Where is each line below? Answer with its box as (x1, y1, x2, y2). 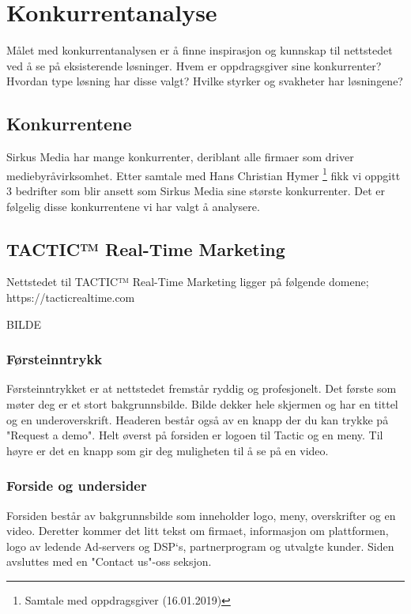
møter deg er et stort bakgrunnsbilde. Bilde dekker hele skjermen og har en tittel (6, 395, 398, 412)
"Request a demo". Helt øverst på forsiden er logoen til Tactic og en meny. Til (6, 427, 383, 443)
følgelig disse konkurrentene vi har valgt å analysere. (6, 198, 260, 214)
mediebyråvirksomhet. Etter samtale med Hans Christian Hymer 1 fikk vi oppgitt (6, 164, 401, 183)
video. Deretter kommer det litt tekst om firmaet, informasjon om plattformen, (6, 522, 389, 539)
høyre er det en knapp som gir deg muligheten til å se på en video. (6, 442, 329, 458)
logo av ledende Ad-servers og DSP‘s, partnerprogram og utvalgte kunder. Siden (6, 537, 394, 554)
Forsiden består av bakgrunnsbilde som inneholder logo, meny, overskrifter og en (6, 507, 396, 523)
